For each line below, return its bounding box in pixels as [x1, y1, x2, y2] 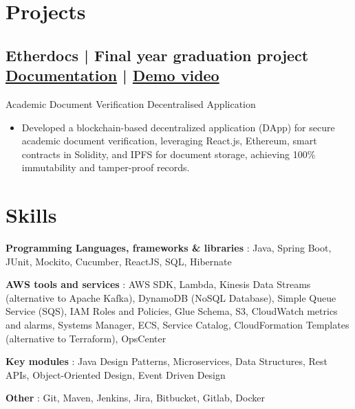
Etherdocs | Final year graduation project [6, 44, 309, 65]
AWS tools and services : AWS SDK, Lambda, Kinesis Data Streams [6, 277, 311, 291]
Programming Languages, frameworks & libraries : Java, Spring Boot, [6, 241, 332, 255]
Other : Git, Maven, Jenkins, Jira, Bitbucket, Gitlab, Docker [6, 390, 265, 405]
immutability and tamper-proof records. [21, 160, 190, 175]
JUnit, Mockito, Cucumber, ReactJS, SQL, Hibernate [6, 254, 232, 268]
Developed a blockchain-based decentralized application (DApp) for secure [21, 120, 335, 134]
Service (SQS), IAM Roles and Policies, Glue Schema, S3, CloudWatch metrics [6, 304, 338, 318]
